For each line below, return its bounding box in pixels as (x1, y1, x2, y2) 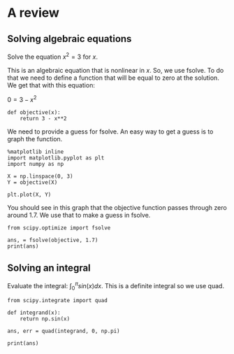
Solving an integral (7, 262, 91, 274)
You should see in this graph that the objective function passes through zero (7, 204, 227, 212)
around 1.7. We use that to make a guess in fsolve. (7, 211, 151, 220)
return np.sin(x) (20, 315, 71, 323)
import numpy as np (7, 161, 64, 168)
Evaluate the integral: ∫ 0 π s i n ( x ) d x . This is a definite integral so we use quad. (7, 281, 225, 292)
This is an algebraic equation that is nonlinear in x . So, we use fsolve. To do (7, 66, 224, 74)
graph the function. (7, 135, 63, 143)
